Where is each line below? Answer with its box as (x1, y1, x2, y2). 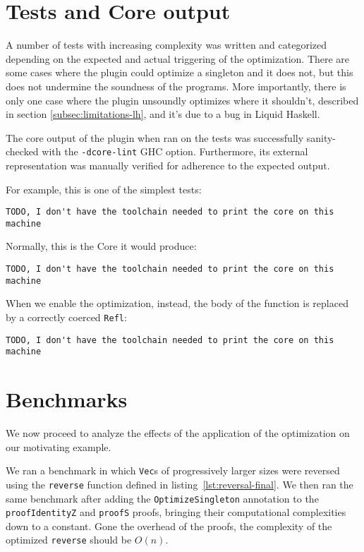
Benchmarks (6, 385, 128, 414)
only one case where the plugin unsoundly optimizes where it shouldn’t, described (6, 92, 359, 107)
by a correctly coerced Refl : (6, 309, 127, 324)
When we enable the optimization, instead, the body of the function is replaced (6, 296, 348, 311)
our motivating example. (6, 439, 111, 454)
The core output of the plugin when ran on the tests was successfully (6, 130, 304, 145)
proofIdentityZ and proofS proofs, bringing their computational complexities (6, 505, 346, 520)
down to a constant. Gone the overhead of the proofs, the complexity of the (6, 518, 332, 533)
